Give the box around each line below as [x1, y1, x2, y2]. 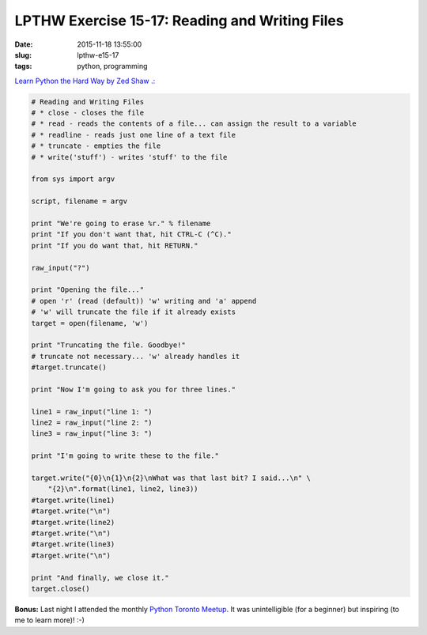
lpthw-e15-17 [77, 50, 119, 59]
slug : [14, 50, 32, 59]
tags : [14, 62, 32, 71]
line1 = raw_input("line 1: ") [31, 407, 153, 416]
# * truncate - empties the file [31, 142, 161, 150]
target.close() [31, 584, 90, 593]
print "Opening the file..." [31, 285, 145, 294]
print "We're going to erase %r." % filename [31, 219, 211, 228]
